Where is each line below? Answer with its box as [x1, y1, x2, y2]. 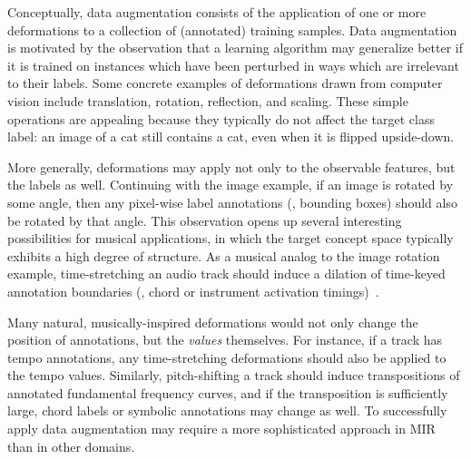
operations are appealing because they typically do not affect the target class [7, 109, 435, 128]
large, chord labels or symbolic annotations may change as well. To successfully [7, 401, 447, 420]
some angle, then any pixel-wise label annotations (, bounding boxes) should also [7, 192, 457, 211]
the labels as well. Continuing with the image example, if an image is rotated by [7, 175, 454, 194]
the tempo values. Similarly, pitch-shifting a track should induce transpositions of [7, 366, 460, 385]
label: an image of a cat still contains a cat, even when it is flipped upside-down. [7, 127, 455, 146]
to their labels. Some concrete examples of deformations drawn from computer [7, 73, 443, 93]
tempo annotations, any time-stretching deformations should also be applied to [7, 347, 446, 366]
